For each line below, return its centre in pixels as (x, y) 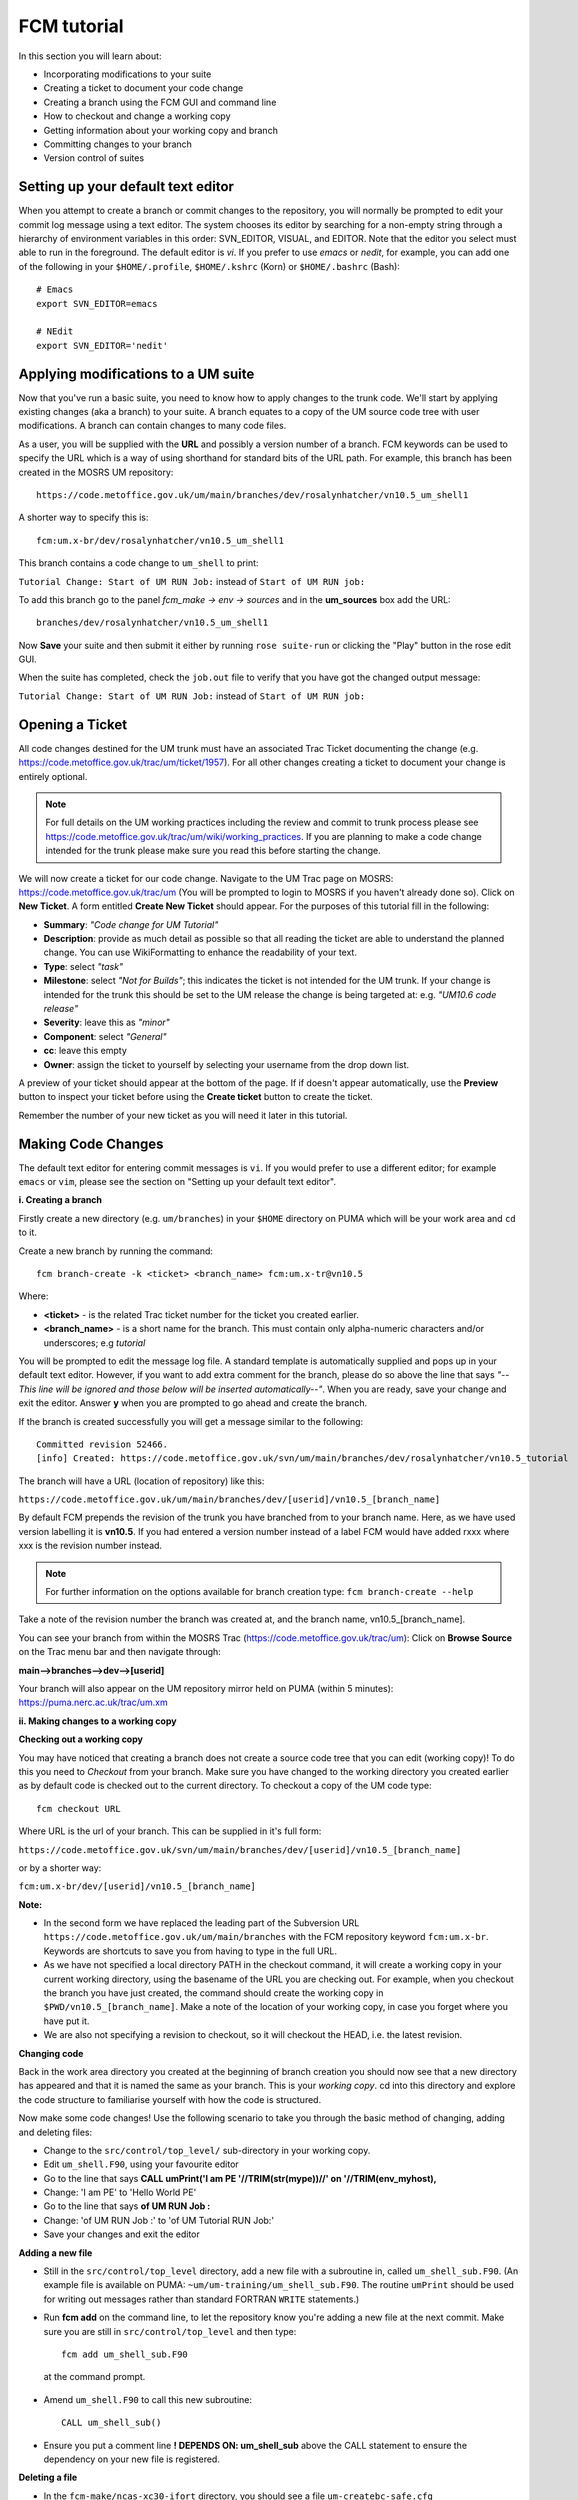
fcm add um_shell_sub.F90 (125, 2354)
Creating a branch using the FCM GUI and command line (160, 102)
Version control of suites (94, 158)
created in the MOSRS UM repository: (96, 472)
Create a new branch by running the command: (116, 1251)
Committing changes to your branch (117, 144)
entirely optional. (53, 776)
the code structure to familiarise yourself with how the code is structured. (170, 2099)
